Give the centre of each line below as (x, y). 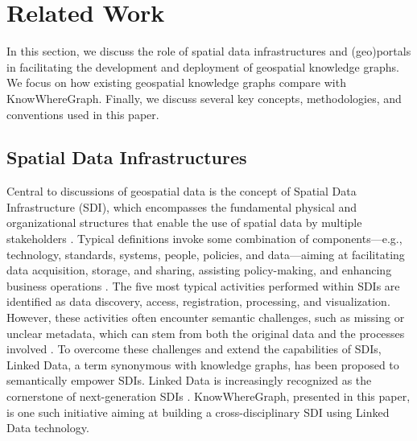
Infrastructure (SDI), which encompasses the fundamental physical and (182, 206)
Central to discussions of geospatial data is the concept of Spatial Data (182, 191)
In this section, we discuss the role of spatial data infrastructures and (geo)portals (209, 51)
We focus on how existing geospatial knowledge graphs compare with (176, 82)
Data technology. (48, 428)
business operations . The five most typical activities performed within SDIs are (203, 285)
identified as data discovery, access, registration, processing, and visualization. (198, 301)
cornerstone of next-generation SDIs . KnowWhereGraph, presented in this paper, (208, 396)
